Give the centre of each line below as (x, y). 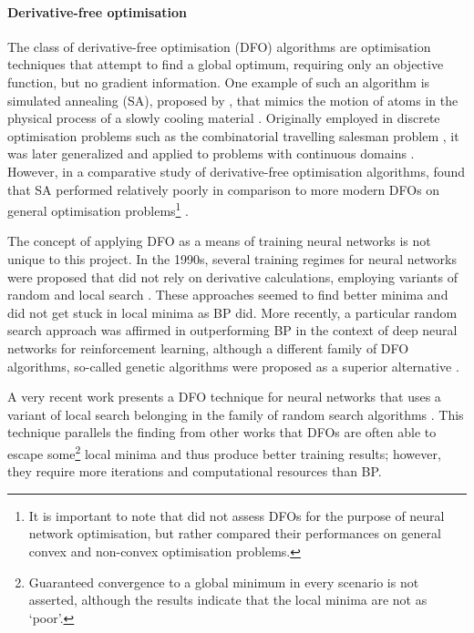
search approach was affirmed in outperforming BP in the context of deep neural (232, 330)
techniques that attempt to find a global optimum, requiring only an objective (226, 64)
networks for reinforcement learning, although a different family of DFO (208, 347)
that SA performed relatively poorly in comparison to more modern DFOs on (224, 189)
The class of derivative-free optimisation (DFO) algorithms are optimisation (219, 46)
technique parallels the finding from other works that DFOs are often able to (222, 432)
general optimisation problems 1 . (98, 209)
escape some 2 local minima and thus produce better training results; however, (224, 452)
